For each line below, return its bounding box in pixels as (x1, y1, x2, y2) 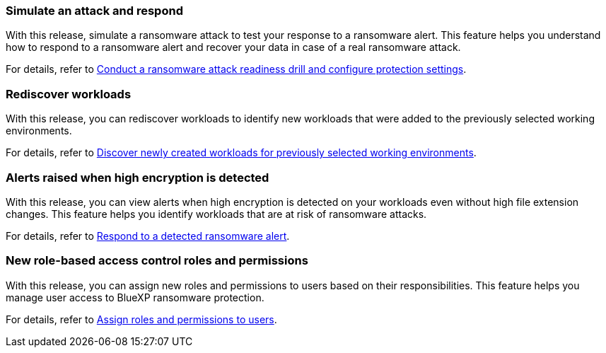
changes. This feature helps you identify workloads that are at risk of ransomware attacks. (6, 207, 427, 220)
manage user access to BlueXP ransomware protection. (6, 291, 264, 303)
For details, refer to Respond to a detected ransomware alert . (6, 229, 290, 242)
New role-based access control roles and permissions (6, 253, 308, 268)
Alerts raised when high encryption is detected (6, 170, 269, 185)
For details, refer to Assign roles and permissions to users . (6, 313, 277, 325)
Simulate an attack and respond (6, 4, 183, 18)
